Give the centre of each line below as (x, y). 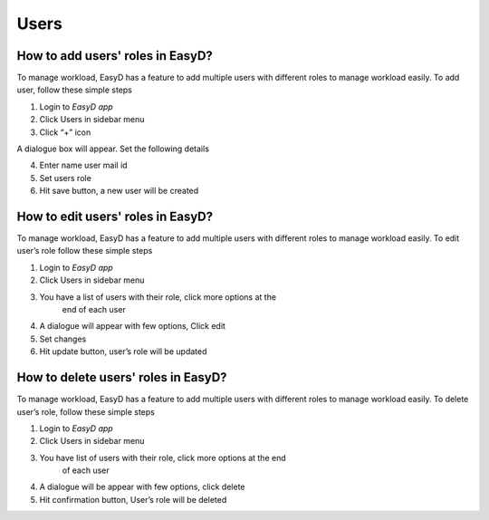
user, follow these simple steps (75, 90)
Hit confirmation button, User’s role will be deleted (133, 499)
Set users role (66, 178)
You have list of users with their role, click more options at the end (163, 457)
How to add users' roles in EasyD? (115, 56)
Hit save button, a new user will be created (119, 191)
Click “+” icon (65, 132)
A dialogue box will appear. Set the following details (113, 149)
